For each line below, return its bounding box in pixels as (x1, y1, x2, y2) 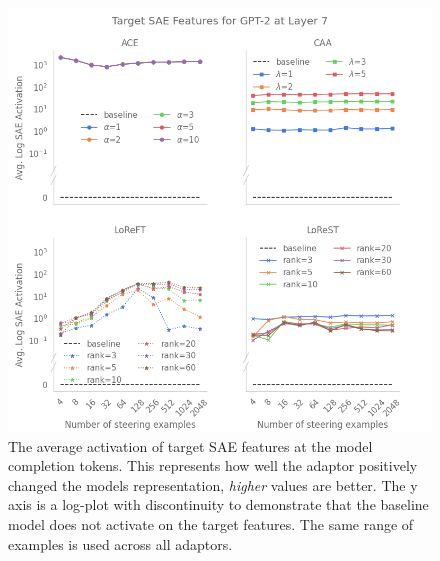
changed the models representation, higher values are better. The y (8, 474, 418, 495)
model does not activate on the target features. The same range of (8, 513, 414, 534)
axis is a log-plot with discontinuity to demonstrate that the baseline (8, 494, 429, 515)
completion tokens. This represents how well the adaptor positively (8, 455, 418, 476)
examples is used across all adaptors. (8, 533, 233, 554)
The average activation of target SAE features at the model (8, 435, 373, 456)
